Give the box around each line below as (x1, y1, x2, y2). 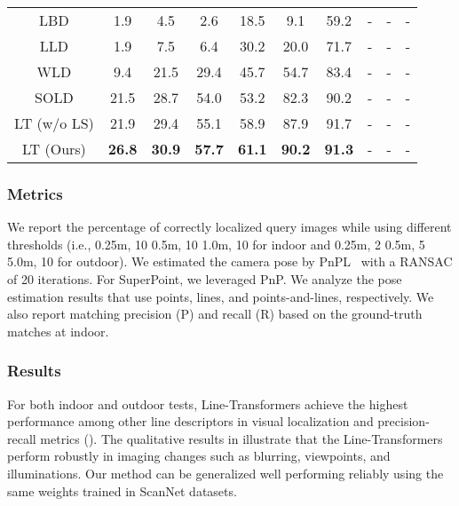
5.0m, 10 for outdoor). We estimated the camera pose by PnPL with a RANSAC (7, 252, 453, 271)
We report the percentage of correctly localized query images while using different (7, 217, 452, 236)
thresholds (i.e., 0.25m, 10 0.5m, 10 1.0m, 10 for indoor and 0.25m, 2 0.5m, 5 (7, 234, 425, 253)
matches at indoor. (7, 321, 109, 340)
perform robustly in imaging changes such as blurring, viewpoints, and (7, 447, 391, 465)
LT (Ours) (21, 138, 86, 159)
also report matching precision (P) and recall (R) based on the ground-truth (7, 304, 423, 323)
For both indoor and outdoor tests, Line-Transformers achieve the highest (7, 394, 408, 413)
